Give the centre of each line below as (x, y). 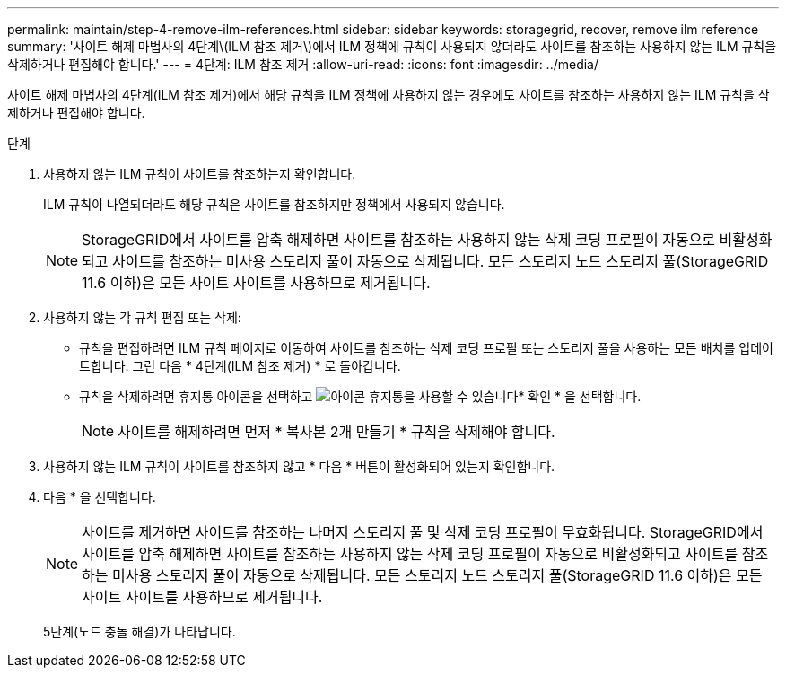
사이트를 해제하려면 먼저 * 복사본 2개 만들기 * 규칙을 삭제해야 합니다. (336, 432)
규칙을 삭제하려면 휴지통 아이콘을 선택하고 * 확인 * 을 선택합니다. (360, 396)
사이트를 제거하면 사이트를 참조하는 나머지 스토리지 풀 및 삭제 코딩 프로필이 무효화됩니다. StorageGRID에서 (423, 532)
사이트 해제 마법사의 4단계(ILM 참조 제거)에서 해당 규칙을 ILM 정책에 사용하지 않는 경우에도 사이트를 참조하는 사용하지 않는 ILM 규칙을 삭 (389, 95)
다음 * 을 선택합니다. (100, 497)
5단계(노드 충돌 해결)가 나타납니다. (140, 631)
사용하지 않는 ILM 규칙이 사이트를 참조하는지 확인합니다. (200, 174)
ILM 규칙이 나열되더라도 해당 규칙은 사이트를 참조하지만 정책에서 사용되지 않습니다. (274, 204)
